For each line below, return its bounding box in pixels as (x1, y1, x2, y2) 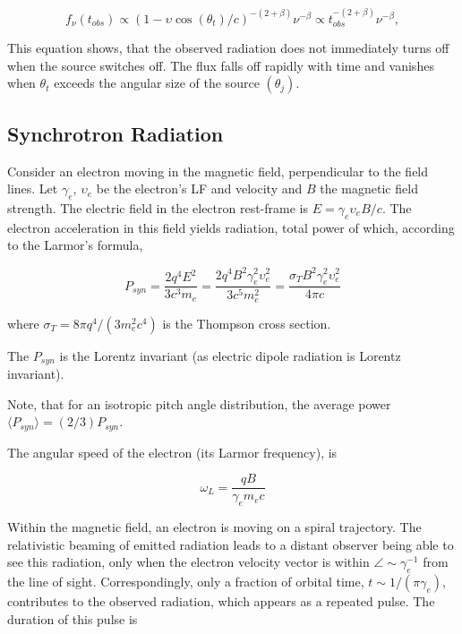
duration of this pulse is (7, 609, 138, 628)
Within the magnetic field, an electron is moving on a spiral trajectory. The (7, 518, 422, 536)
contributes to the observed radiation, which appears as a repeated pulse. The (7, 592, 435, 611)
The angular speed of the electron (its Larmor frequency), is (7, 442, 338, 461)
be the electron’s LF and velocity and (96, 179, 303, 198)
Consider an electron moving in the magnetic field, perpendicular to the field (7, 161, 429, 180)
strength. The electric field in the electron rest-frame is (7, 199, 308, 218)
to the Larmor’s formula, (7, 236, 143, 254)
